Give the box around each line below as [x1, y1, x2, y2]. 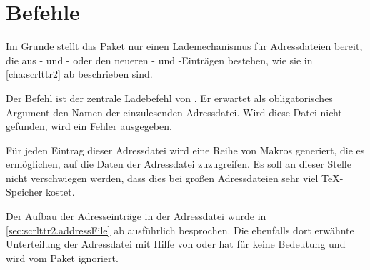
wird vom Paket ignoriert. [6, 250, 119, 265]
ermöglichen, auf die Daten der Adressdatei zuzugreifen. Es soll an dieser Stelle [6, 156, 351, 171]
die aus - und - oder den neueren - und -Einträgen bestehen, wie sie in [6, 52, 313, 67]
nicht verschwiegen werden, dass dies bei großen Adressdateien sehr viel [6, 170, 319, 185]
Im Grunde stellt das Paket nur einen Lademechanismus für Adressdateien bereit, [6, 39, 363, 54]
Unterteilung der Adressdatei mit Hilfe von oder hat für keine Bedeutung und [6, 236, 346, 251]
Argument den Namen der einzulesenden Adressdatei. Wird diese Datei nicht [6, 104, 342, 119]
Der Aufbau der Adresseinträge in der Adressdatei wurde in [6, 209, 266, 224]
